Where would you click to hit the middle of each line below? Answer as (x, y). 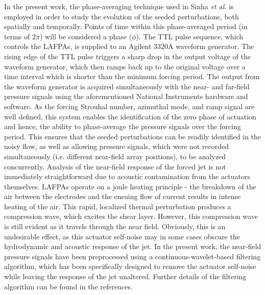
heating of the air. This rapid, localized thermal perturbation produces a (118, 206)
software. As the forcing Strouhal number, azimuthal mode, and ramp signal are (129, 106)
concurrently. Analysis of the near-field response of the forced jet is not (115, 166)
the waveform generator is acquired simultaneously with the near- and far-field (127, 86)
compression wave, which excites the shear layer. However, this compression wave (131, 216)
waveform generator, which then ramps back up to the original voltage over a (125, 66)
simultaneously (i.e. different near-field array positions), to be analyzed (115, 156)
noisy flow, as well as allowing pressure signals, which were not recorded (117, 146)
